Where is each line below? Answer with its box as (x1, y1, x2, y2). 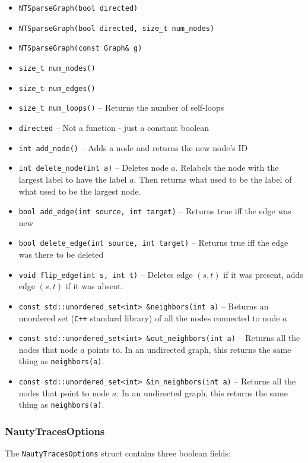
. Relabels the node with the (175, 161, 279, 174)
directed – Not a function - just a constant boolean (18, 121, 209, 133)
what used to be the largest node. (18, 184, 141, 197)
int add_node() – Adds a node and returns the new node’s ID (18, 141, 248, 154)
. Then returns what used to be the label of (134, 173, 292, 185)
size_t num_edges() (18, 84, 96, 93)
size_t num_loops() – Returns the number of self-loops (18, 101, 224, 114)
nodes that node (18, 343, 78, 355)
